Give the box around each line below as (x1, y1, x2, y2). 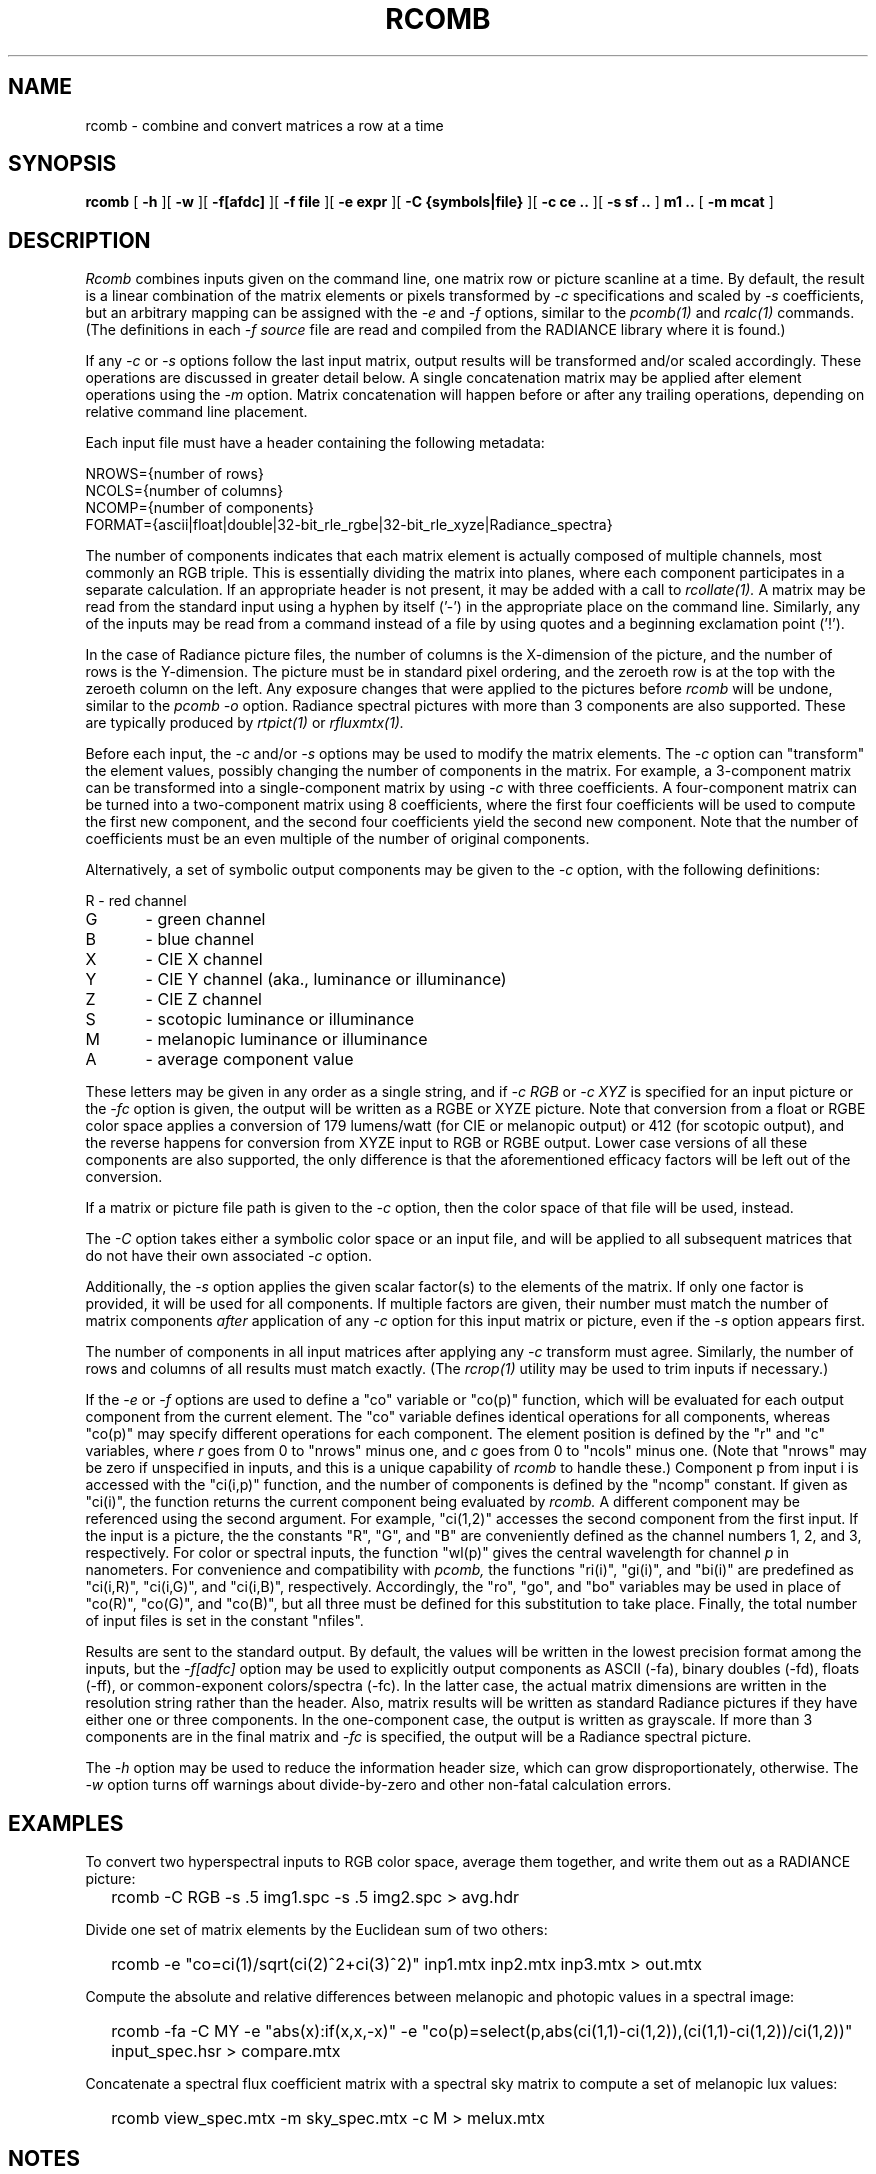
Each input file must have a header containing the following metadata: (85, 434, 545, 452)
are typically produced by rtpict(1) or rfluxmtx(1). (85, 714, 404, 732)
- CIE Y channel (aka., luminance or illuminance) (145, 969, 507, 990)
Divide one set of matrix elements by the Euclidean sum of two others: (85, 1921, 548, 1939)
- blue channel (145, 929, 255, 950)
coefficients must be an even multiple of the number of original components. (85, 830, 590, 848)
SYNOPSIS (8, 151, 117, 177)
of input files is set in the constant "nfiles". (85, 1612, 364, 1630)
